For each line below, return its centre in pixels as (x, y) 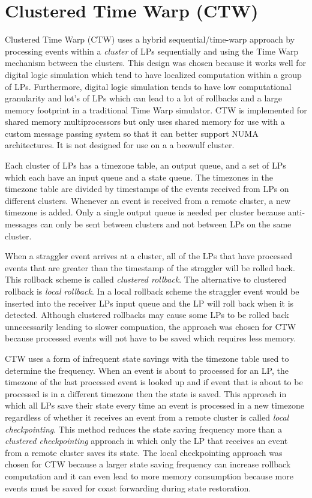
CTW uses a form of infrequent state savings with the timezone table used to (147, 358)
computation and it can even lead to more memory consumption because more (149, 475)
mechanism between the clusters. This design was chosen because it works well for (155, 63)
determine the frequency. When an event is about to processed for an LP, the (147, 370)
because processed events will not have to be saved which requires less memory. (151, 338)
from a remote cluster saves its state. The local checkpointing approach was (144, 452)
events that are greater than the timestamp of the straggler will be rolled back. (150, 267)
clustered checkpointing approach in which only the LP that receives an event (146, 441)
